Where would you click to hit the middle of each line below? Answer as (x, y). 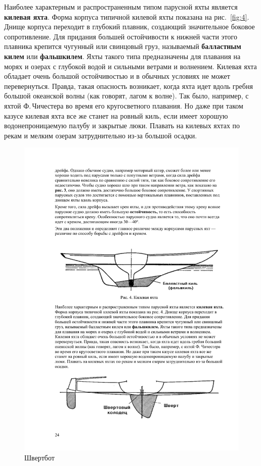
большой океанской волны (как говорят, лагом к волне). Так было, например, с (126, 96)
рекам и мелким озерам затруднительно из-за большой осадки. (101, 135)
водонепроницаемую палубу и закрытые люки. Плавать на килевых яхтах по (122, 125)
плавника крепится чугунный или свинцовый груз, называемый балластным (123, 46)
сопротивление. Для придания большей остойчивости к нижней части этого (121, 36)
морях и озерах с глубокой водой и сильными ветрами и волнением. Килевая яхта (130, 66)
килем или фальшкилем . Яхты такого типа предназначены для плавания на (122, 56)
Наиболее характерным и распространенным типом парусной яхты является (121, 7)
